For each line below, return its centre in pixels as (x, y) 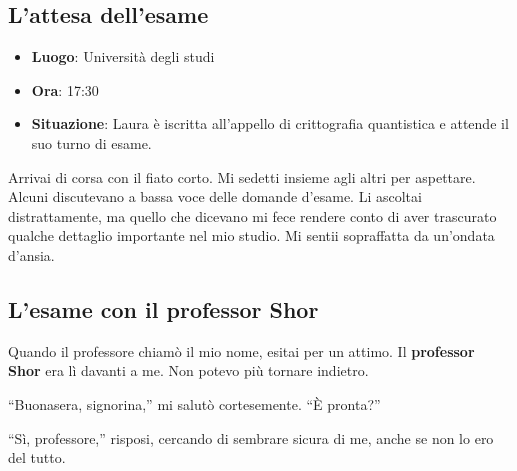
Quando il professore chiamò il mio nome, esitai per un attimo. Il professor (241, 350)
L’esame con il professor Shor (163, 308)
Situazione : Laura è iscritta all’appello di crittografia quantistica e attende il (270, 123)
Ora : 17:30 (65, 89)
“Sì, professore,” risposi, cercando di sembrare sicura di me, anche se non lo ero (251, 437)
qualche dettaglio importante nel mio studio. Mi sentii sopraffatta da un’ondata (251, 235)
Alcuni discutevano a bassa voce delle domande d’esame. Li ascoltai (215, 196)
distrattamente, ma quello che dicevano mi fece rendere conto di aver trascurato (252, 215)
